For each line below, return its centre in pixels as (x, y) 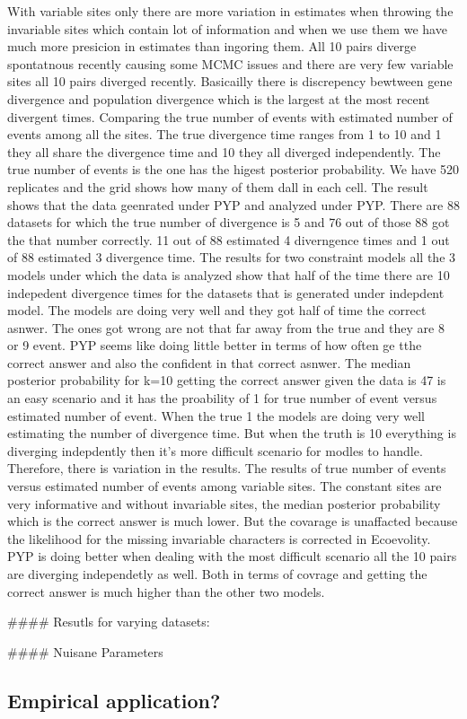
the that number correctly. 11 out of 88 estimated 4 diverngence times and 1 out (229, 239)
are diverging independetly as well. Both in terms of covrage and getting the (217, 574)
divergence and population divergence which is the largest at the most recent (219, 98)
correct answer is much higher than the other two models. (166, 591)
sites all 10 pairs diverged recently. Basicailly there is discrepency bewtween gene (230, 81)
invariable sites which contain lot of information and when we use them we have (227, 28)
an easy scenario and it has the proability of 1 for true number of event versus (222, 398)
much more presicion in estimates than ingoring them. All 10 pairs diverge (212, 46)
